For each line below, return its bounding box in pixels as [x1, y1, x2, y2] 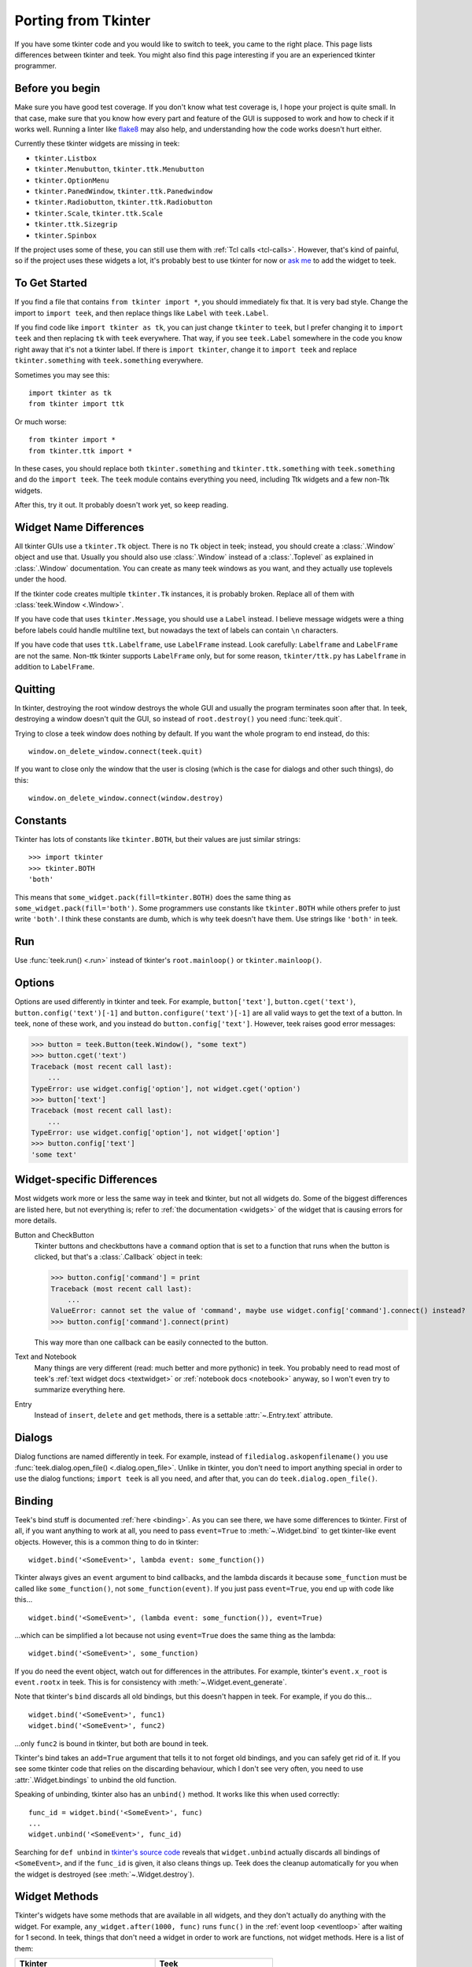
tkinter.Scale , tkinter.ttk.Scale [34, 209, 163, 218]
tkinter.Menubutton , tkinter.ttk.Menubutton [34, 164, 205, 174]
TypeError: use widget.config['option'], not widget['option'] [31, 1128, 281, 1137]
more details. [14, 1216, 57, 1225]
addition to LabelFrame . [14, 662, 95, 671]
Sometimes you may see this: [14, 370, 110, 379]
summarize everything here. [34, 1385, 126, 1394]
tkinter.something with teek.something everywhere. [14, 356, 204, 365]
